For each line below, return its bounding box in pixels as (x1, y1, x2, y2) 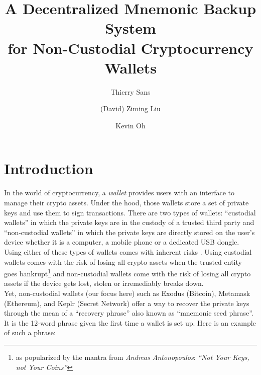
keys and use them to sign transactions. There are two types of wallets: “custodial (4, 207, 256, 217)
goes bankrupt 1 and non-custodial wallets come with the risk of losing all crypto (4, 267, 251, 278)
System (105, 18, 156, 38)
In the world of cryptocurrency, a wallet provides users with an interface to (4, 187, 235, 198)
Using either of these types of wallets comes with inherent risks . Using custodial (4, 246, 252, 257)
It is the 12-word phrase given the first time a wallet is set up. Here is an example (4, 317, 256, 328)
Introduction (4, 158, 93, 179)
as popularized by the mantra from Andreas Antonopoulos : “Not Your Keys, (16, 351, 249, 362)
